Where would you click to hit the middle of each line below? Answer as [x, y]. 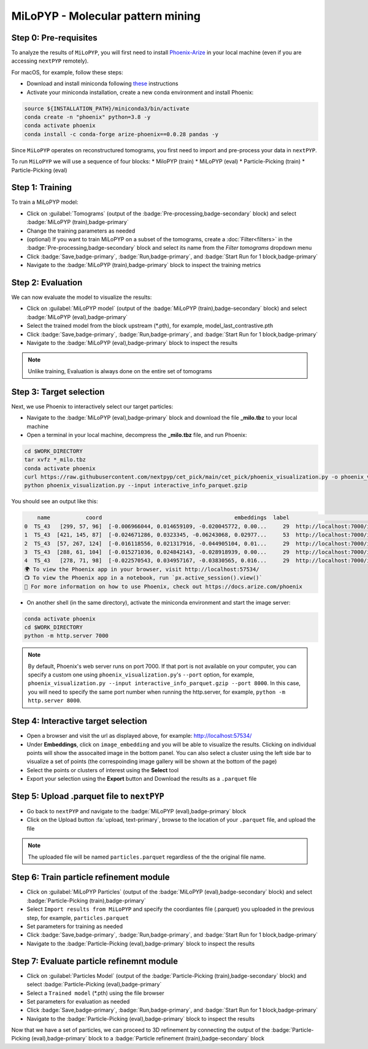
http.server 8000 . [55, 700]
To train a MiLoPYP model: [45, 202]
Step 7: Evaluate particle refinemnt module [95, 961]
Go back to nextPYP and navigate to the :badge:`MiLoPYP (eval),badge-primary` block [136, 811]
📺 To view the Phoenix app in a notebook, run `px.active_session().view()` [144, 578]
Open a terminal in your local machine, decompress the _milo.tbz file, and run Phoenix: [137, 435]
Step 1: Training [42, 188]
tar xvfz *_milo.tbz [55, 460]
